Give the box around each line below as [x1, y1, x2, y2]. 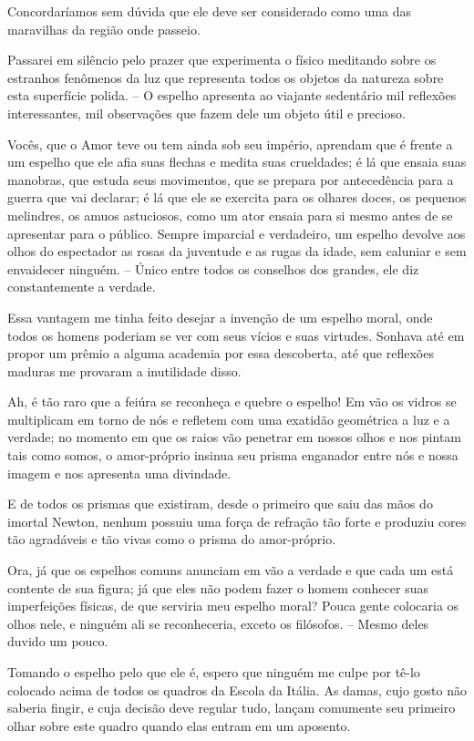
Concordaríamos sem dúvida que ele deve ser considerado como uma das [7, 2, 412, 20]
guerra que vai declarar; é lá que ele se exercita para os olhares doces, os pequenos [7, 188, 467, 207]
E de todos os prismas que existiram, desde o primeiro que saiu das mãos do [7, 494, 433, 513]
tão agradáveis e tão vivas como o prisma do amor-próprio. [7, 530, 336, 549]
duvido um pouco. [7, 632, 108, 651]
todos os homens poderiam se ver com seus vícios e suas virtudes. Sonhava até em [7, 325, 465, 345]
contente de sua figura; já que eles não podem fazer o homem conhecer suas [7, 578, 428, 597]
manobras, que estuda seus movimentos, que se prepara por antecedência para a [7, 170, 454, 189]
